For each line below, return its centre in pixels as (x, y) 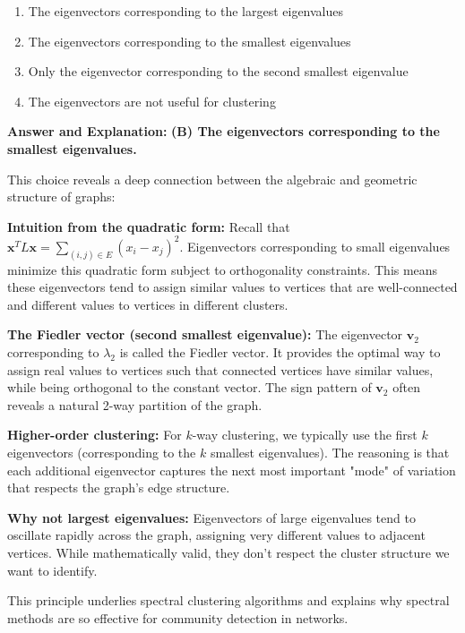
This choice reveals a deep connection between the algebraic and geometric (212, 179)
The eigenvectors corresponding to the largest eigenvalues (185, 11)
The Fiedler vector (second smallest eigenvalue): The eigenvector (205, 334)
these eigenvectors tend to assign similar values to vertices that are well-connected (232, 287)
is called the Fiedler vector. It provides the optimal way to (280, 352)
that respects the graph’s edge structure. (119, 488)
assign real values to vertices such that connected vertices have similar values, (220, 369)
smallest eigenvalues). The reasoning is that (330, 453)
